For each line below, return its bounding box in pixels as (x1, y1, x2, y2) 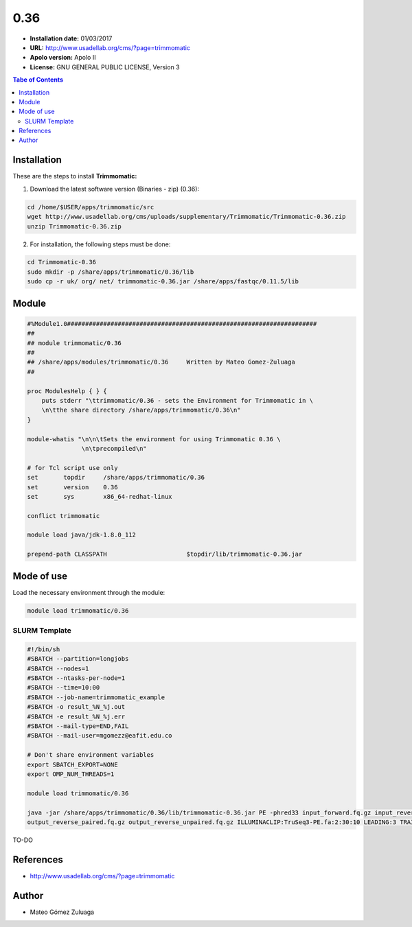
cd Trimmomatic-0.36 (27, 258, 96, 266)
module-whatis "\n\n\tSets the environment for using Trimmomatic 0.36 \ (27, 435, 281, 443)
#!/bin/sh (27, 645, 60, 653)
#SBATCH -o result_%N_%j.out (27, 703, 126, 711)
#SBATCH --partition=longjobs (27, 655, 129, 663)
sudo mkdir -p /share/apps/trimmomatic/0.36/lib (27, 268, 194, 276)
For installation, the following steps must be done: (30, 240, 171, 248)
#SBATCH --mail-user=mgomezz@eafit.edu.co (27, 731, 172, 740)
